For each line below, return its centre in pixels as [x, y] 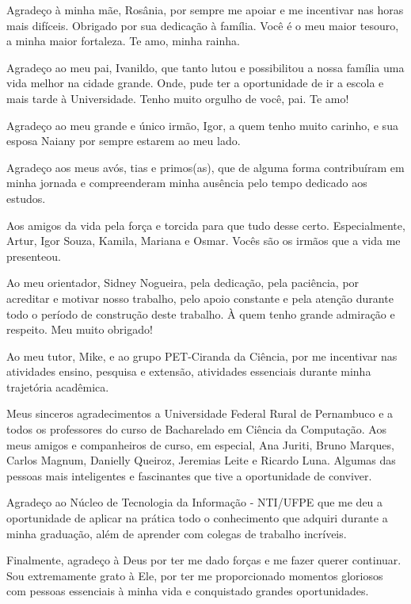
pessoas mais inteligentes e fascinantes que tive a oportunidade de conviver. [189, 475]
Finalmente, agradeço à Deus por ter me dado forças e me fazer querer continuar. [204, 560]
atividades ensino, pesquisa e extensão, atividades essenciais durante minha [189, 371]
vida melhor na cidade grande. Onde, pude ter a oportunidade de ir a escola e [195, 83]
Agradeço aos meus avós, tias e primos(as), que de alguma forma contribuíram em [205, 167]
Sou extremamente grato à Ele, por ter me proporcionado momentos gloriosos [195, 575]
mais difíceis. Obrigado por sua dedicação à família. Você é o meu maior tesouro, [203, 25]
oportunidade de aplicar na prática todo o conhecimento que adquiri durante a [197, 518]
